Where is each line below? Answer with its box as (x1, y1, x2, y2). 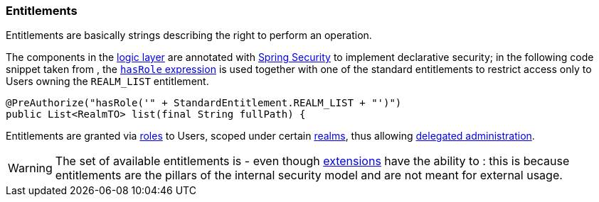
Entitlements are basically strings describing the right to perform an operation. (6, 29, 372, 42)
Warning (8, 161, 53, 176)
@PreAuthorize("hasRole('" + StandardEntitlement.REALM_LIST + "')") (6, 97, 402, 109)
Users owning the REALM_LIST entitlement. (6, 75, 209, 88)
